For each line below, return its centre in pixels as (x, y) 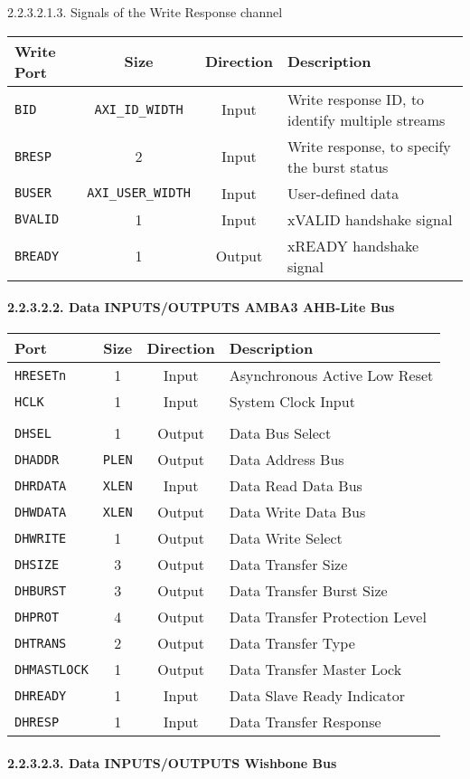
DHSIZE (37, 564)
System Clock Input (292, 402)
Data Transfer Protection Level (328, 617)
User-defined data (343, 193)
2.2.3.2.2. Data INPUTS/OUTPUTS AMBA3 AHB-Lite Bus (201, 307)
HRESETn (41, 375)
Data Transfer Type (292, 643)
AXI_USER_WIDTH (139, 193)
